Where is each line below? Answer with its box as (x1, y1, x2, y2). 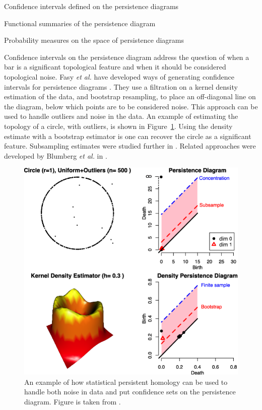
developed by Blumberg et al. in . (4, 150, 107, 161)
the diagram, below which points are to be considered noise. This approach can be (4, 101, 258, 111)
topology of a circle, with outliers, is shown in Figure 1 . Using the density (4, 120, 233, 131)
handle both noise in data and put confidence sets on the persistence (24, 386, 236, 397)
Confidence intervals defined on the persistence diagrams (4, 1, 179, 11)
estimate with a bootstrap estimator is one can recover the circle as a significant (4, 130, 251, 141)
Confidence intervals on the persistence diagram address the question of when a (4, 51, 249, 62)
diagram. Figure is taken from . (24, 396, 121, 406)
